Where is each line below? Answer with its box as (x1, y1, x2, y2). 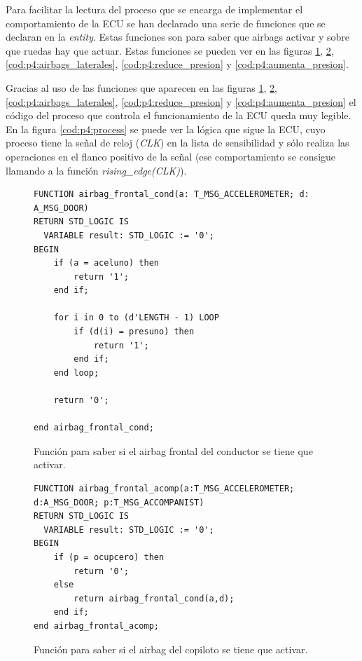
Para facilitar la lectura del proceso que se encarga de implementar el (6, 2, 303, 16)
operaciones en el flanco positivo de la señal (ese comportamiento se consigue (6, 149, 336, 163)
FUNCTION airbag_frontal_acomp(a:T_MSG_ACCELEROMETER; (34, 484, 295, 493)
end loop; (53, 367, 99, 378)
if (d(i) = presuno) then (74, 327, 195, 337)
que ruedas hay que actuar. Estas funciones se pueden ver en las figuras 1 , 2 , (6, 43, 334, 57)
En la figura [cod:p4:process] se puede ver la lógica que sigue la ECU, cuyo (6, 121, 326, 136)
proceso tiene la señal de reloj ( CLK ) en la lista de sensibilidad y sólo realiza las (6, 135, 349, 150)
